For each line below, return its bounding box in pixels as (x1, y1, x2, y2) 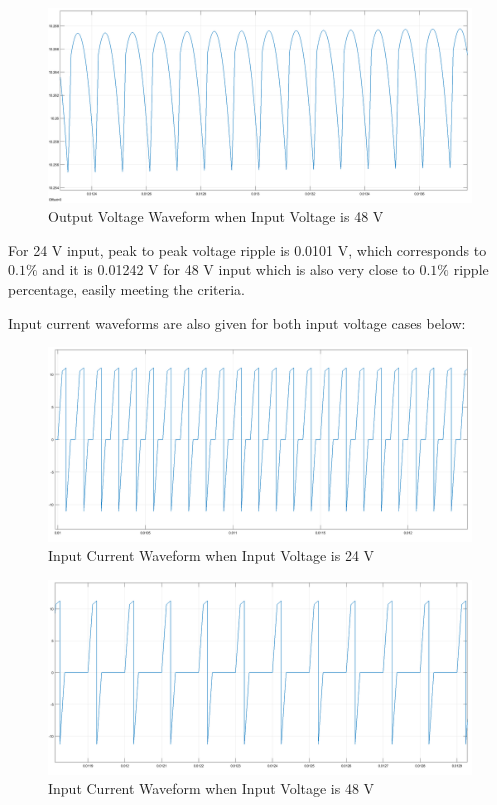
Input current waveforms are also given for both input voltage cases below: (8, 312, 466, 333)
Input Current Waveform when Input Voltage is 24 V (48, 545, 375, 566)
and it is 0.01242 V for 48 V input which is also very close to (42, 259, 415, 280)
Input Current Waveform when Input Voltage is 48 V (48, 778, 375, 799)
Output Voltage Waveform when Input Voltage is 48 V (48, 206, 384, 227)
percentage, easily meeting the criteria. (8, 278, 246, 299)
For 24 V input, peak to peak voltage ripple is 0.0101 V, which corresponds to (8, 239, 487, 260)
